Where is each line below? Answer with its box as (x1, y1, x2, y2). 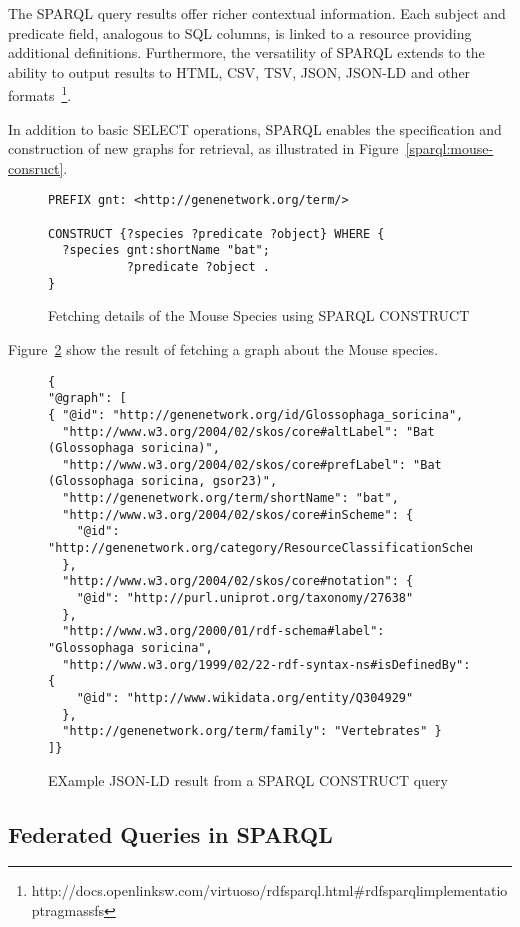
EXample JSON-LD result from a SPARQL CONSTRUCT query (48, 769, 448, 790)
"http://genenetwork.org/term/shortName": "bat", (62, 491, 399, 506)
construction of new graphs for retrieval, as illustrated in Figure (8, 138, 399, 159)
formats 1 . (8, 82, 72, 106)
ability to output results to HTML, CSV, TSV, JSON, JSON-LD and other (8, 61, 471, 82)
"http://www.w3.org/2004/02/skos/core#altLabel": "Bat (62, 424, 435, 439)
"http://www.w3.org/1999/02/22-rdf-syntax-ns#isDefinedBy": (62, 657, 471, 672)
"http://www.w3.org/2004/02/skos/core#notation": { (62, 574, 414, 589)
